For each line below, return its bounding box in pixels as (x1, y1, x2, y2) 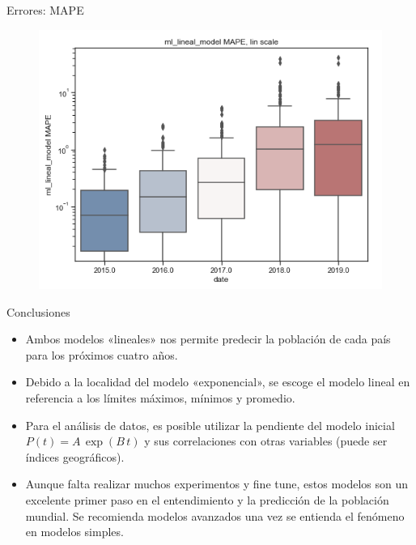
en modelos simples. (25, 523, 124, 540)
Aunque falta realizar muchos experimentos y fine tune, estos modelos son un (25, 475, 409, 492)
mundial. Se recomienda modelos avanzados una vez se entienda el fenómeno (25, 507, 405, 524)
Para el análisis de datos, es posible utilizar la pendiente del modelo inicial (25, 416, 395, 433)
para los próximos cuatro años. (25, 346, 178, 363)
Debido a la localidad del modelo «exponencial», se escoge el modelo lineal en (25, 373, 410, 390)
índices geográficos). (25, 448, 125, 465)
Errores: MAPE (6, 2, 84, 18)
